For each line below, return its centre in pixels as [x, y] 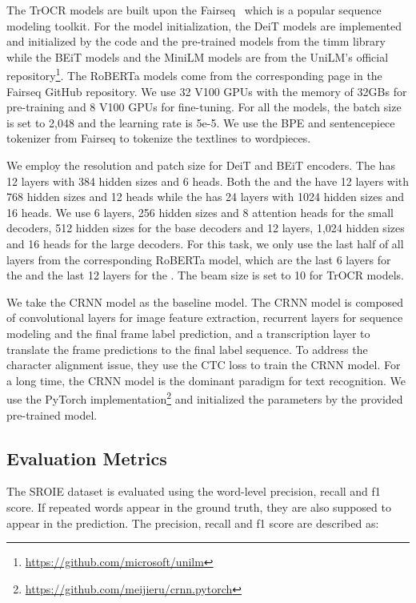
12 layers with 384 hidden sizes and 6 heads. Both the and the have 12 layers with [208, 181]
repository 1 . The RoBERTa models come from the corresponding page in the [194, 74]
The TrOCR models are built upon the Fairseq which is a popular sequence [194, 10]
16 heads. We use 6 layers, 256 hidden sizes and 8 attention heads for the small [200, 212]
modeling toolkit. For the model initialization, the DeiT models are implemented [204, 25]
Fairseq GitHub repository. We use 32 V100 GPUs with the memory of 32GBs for [207, 91]
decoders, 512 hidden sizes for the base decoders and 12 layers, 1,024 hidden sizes [206, 228]
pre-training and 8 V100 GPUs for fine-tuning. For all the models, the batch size [204, 107]
